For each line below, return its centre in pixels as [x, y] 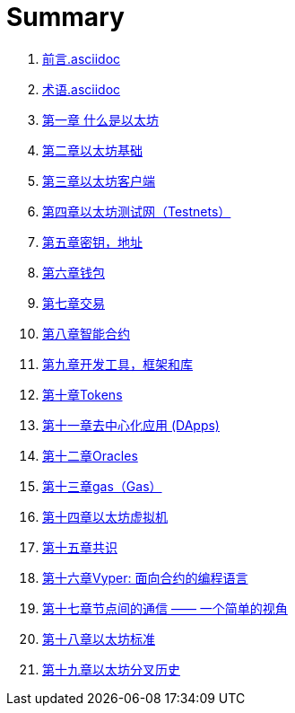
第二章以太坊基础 [92, 150]
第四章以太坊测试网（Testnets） [137, 211]
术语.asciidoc [82, 89]
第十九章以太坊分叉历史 [111, 669]
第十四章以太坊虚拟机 [105, 516]
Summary [65, 17]
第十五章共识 [80, 547]
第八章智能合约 [86, 333]
